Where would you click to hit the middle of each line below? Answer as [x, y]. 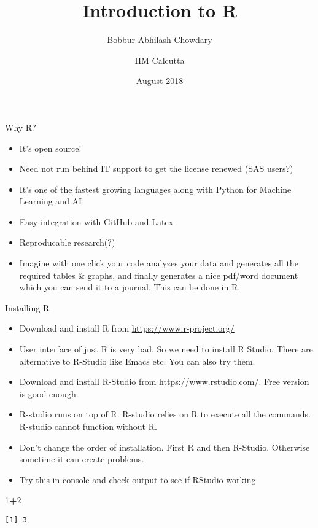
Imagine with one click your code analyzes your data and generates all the [159, 263]
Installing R [27, 307]
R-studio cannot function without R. [88, 426]
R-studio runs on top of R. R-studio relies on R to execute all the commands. [165, 414]
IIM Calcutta [160, 60]
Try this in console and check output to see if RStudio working [138, 479]
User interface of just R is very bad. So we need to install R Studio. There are [166, 349]
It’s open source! [50, 148]
